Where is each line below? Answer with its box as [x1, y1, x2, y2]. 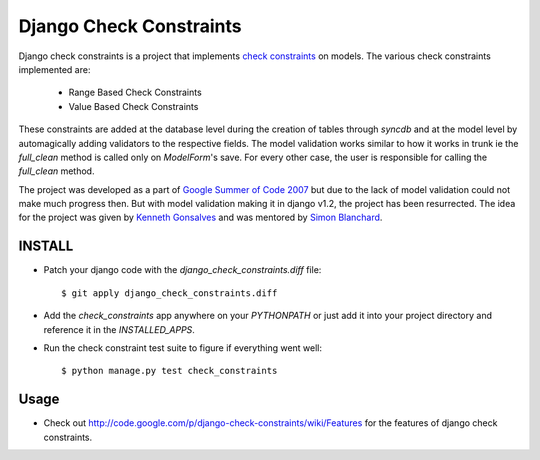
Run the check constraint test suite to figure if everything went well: [43, 341, 323, 354]
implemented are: [18, 63, 91, 75]
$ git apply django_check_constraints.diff [61, 287, 278, 299]
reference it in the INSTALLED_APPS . [43, 323, 195, 335]
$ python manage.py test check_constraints [61, 365, 278, 377]
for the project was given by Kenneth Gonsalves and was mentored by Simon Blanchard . [18, 211, 383, 224]
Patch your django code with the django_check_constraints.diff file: [43, 264, 322, 276]
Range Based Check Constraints [68, 86, 202, 99]
